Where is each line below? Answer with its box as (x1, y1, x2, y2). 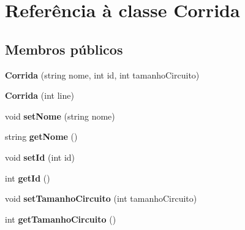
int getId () (5, 171, 50, 184)
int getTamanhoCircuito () (5, 212, 116, 225)
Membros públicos (5, 39, 123, 58)
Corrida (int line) (5, 89, 74, 102)
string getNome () (5, 130, 78, 143)
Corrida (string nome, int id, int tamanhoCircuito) (5, 68, 200, 81)
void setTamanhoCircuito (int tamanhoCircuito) (5, 192, 197, 205)
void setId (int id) (5, 150, 75, 163)
